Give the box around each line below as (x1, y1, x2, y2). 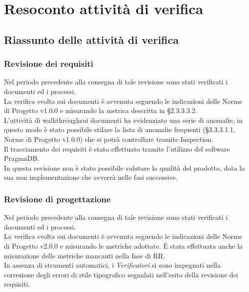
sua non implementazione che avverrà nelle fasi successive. (4, 172, 178, 182)
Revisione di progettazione (4, 193, 111, 205)
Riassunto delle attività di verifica (4, 32, 179, 47)
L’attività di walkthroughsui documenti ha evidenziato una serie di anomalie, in (4, 115, 243, 125)
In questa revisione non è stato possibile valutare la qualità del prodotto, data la (4, 162, 245, 173)
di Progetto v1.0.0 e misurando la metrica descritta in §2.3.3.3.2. (4, 105, 197, 116)
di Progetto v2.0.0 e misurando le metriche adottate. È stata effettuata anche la (4, 240, 243, 251)
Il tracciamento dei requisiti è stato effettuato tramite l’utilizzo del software (4, 143, 230, 154)
